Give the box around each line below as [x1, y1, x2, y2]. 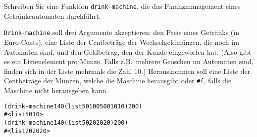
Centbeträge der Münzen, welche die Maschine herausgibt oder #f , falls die [4, 75, 232, 86]
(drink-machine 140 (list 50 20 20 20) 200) [4, 119, 128, 126]
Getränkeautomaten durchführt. [4, 10, 101, 21]
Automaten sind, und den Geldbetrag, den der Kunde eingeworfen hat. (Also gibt [4, 46, 252, 57]
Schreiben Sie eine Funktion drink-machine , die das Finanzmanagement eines [4, 1, 241, 11]
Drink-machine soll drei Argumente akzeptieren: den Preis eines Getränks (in [4, 27, 239, 37]
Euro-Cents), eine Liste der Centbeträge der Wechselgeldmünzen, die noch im [4, 36, 239, 47]
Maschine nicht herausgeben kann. [4, 85, 108, 95]
